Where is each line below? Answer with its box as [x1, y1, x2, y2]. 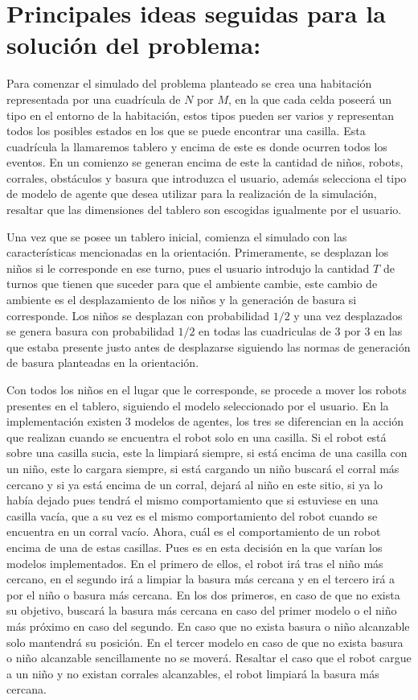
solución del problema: [6, 28, 261, 61]
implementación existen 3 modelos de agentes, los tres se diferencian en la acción [6, 413, 404, 430]
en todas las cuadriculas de [199, 323, 331, 340]
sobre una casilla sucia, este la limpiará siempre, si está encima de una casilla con [6, 444, 408, 461]
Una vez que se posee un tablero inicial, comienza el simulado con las [6, 228, 347, 245]
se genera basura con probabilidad [6, 323, 174, 340]
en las [374, 323, 403, 340]
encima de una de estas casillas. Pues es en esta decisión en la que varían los [6, 538, 383, 555]
